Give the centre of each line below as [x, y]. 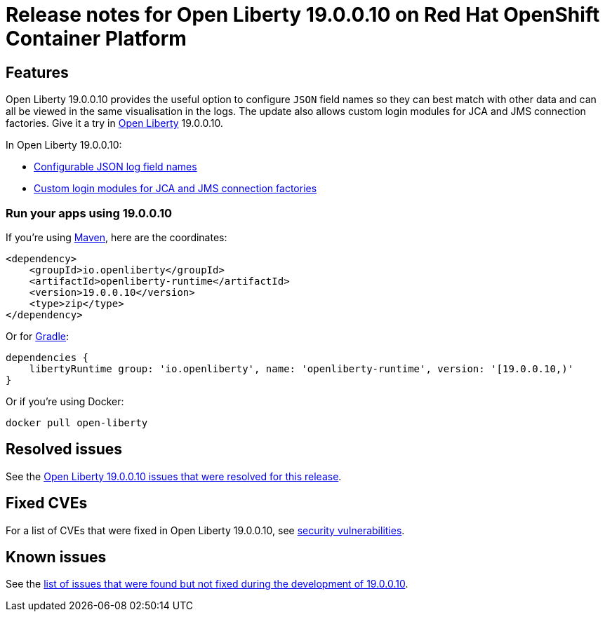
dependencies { [47, 357]
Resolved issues [64, 449]
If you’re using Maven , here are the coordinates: [117, 237]
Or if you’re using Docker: [65, 401]
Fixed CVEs [47, 503]
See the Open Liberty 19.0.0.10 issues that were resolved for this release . [174, 476]
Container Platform [96, 39]
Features [37, 72]
